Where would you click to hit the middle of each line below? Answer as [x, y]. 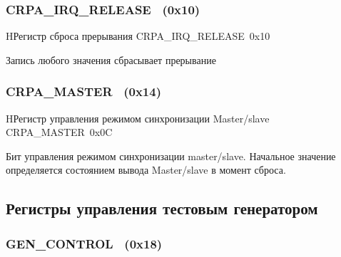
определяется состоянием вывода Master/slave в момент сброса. [146, 170]
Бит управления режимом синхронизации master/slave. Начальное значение [171, 156]
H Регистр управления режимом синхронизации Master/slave [138, 118]
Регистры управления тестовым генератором [162, 208]
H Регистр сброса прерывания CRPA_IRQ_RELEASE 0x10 [138, 36]
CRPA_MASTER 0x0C [59, 132]
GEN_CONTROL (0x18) [84, 243]
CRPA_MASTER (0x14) [83, 91]
